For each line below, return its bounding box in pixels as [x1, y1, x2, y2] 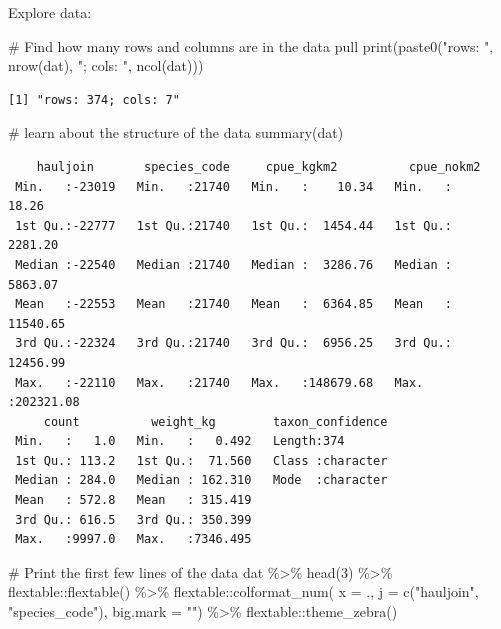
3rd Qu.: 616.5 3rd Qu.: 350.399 [15, 512, 252, 527]
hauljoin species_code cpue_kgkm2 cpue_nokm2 [36, 159, 481, 174]
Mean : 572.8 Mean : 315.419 [15, 493, 252, 508]
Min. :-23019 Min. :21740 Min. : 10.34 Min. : [15, 179, 452, 194]
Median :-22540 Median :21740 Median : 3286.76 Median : [15, 257, 452, 272]
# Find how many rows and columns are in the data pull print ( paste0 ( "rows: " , [8, 35, 494, 56]
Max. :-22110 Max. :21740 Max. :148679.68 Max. [15, 375, 424, 390]
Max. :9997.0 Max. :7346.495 [15, 532, 252, 547]
